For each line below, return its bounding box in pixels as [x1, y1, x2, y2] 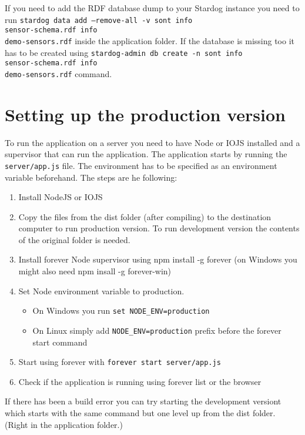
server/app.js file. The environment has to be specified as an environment [5, 159, 277, 171]
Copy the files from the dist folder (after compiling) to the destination [18, 210, 272, 223]
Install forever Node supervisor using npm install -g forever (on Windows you [18, 253, 297, 265]
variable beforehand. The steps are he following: [5, 171, 177, 183]
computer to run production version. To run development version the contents [18, 222, 300, 234]
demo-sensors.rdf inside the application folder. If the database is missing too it [5, 34, 294, 47]
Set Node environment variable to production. [18, 284, 185, 297]
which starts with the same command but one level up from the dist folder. [5, 407, 276, 419]
